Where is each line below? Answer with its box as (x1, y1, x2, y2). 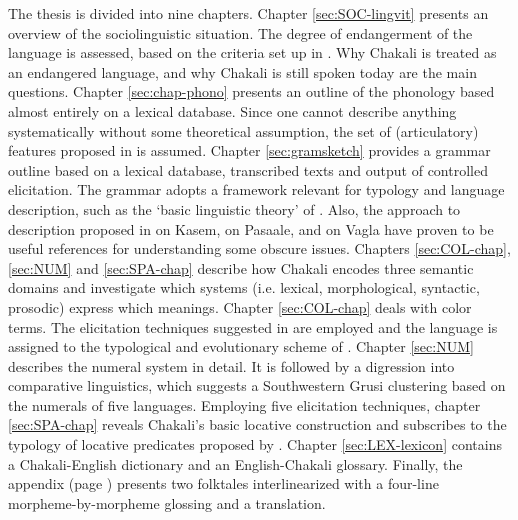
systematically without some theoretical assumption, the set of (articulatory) (8, 120, 479, 141)
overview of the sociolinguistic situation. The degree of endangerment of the (8, 22, 473, 43)
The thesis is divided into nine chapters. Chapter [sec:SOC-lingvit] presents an (8, 3, 489, 23)
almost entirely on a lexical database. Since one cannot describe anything (8, 100, 457, 121)
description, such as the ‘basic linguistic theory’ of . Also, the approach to (8, 198, 461, 219)
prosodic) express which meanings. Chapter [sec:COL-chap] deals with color (8, 296, 472, 317)
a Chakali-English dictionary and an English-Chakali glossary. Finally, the (8, 453, 463, 474)
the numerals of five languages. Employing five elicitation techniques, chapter (8, 394, 481, 415)
